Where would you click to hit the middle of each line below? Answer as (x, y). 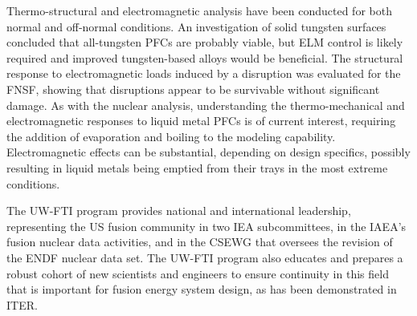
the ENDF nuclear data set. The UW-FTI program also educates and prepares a (205, 257)
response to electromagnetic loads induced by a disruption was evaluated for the (204, 73)
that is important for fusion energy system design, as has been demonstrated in (202, 289)
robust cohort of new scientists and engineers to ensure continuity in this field (198, 273)
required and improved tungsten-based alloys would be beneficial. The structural (205, 57)
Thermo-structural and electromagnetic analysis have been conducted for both (199, 10)
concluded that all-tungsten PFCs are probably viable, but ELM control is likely (205, 42)
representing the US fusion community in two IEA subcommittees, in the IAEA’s (206, 226)
